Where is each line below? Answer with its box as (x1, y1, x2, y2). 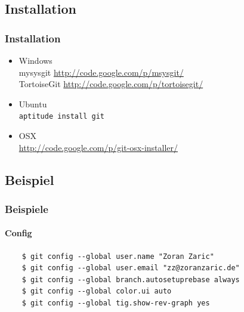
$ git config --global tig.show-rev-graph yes (21, 299, 210, 308)
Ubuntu (18, 97, 47, 110)
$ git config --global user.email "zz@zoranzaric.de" (21, 264, 240, 273)
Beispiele (5, 201, 48, 216)
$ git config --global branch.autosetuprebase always (21, 275, 240, 284)
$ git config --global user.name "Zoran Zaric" (21, 252, 214, 261)
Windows (18, 54, 52, 66)
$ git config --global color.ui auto (21, 287, 172, 296)
